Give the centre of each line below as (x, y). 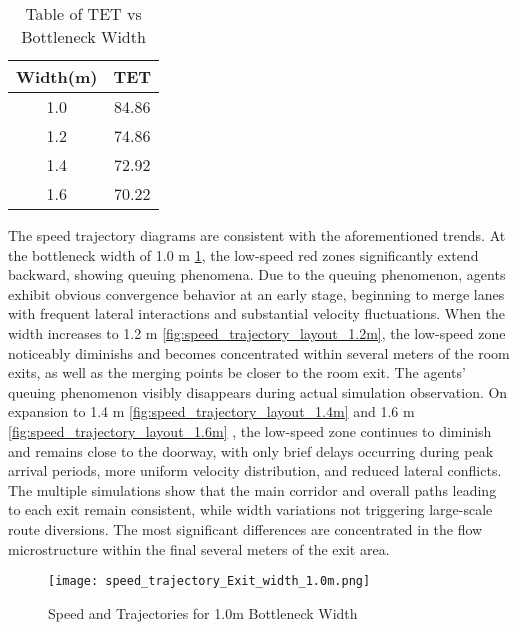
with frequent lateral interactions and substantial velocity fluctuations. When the (257, 313)
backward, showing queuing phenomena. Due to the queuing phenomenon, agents (257, 274)
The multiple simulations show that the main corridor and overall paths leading (252, 489)
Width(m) (57, 76)
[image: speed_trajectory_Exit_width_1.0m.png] (209, 581)
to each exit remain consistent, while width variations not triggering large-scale (250, 509)
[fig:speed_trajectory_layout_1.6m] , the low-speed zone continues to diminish (250, 430)
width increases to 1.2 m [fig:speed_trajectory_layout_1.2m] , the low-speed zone (257, 332)
